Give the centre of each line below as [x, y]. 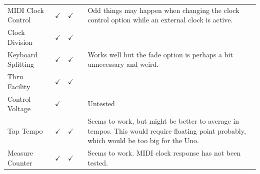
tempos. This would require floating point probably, [167, 130]
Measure [20, 152]
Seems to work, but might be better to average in [163, 120]
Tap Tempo [25, 130]
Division [20, 42]
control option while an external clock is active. [160, 20]
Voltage [19, 108]
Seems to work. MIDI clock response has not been [164, 152]
